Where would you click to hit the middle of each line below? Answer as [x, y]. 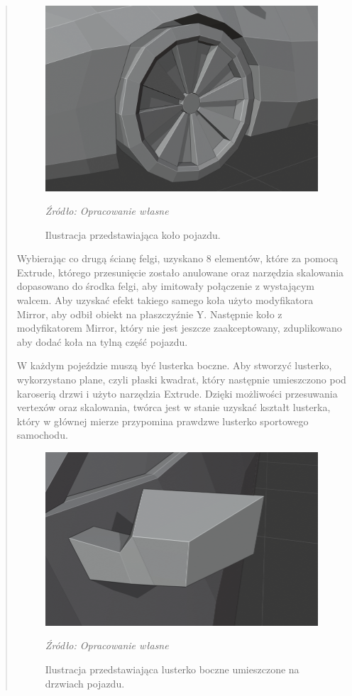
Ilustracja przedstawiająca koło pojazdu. [133, 234]
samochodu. [42, 435]
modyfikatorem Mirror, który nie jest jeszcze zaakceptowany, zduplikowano [179, 328]
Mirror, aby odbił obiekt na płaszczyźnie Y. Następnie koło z [149, 314]
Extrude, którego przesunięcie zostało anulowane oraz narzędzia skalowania [180, 272]
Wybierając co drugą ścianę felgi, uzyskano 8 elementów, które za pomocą [177, 258]
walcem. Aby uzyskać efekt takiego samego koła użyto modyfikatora [165, 300]
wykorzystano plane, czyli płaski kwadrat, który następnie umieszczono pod [181, 380]
